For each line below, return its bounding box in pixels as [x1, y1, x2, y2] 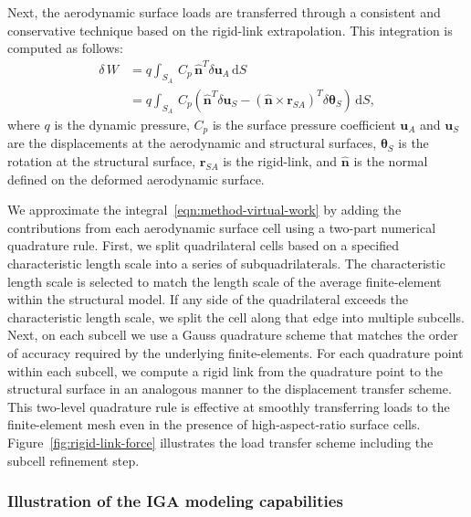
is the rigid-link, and [223, 152, 338, 171]
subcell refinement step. [7, 450, 140, 470]
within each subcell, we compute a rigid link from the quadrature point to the [7, 361, 444, 380]
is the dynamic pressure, [54, 114, 190, 133]
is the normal [353, 152, 428, 171]
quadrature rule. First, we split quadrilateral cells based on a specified [7, 236, 400, 255]
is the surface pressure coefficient [212, 114, 396, 133]
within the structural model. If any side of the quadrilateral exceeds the [7, 290, 409, 309]
